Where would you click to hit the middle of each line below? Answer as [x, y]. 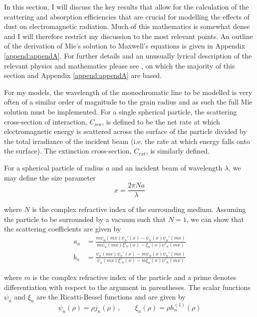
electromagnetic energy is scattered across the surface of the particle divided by [126, 131]
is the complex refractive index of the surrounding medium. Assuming [139, 209]
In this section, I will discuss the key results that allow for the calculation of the [127, 6]
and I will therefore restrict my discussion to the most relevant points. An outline [128, 36]
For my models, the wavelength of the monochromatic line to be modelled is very [128, 92]
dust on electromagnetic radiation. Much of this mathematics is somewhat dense [127, 26]
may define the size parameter [50, 177]
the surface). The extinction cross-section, [68, 151]
